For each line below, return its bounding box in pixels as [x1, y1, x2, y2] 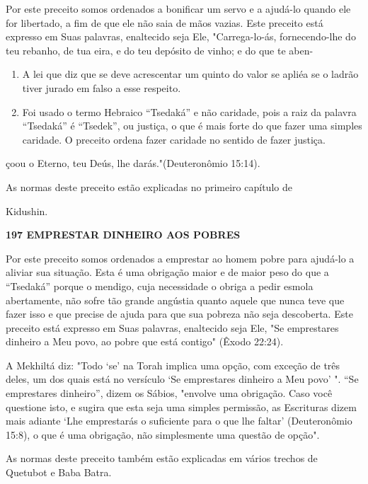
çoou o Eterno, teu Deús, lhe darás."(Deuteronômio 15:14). [6, 156, 260, 171]
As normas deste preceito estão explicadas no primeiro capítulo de [6, 179, 292, 194]
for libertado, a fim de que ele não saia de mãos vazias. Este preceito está [6, 15, 323, 30]
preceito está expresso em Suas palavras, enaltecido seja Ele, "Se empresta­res [6, 320, 339, 335]
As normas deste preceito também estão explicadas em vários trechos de [6, 451, 318, 466]
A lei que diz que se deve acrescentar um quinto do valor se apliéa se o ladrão [22, 67, 359, 81]
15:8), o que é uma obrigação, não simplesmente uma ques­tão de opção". [6, 427, 320, 442]
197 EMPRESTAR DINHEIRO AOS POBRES [6, 227, 241, 242]
